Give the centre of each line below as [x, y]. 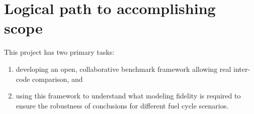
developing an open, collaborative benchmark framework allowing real [123, 69]
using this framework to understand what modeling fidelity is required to [128, 96]
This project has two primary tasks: [59, 52]
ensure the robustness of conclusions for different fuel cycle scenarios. [122, 105]
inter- [242, 69]
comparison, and [58, 79]
